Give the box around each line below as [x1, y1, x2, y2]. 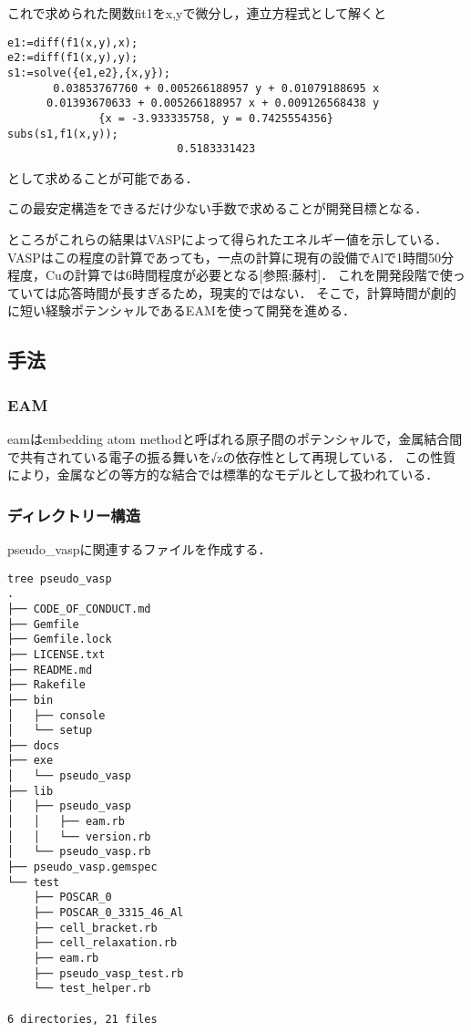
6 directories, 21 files [7, 1012, 158, 1026]
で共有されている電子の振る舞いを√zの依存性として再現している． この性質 [7, 447, 456, 466]
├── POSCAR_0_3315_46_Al [33, 906, 184, 920]
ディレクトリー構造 [7, 503, 141, 526]
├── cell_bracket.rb [33, 921, 158, 934]
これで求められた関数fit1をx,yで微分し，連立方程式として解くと [7, 4, 387, 22]
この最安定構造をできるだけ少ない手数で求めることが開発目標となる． [7, 199, 428, 218]
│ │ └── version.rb [7, 830, 151, 843]
